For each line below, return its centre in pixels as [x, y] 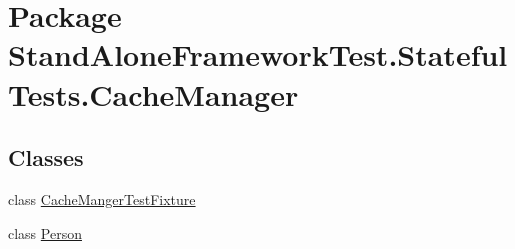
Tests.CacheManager [153, 93]
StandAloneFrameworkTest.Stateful [258, 54]
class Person [45, 232]
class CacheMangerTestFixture [102, 198]
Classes [46, 157]
